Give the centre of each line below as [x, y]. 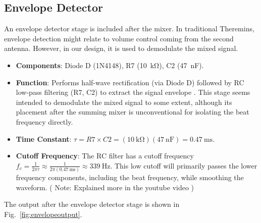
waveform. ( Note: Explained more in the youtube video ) [105, 187]
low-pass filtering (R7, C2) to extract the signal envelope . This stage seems [133, 92]
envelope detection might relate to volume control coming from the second [119, 38]
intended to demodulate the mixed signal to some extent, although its [124, 102]
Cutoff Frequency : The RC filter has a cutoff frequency [105, 156]
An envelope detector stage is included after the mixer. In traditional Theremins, [129, 29]
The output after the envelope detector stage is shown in [92, 204]
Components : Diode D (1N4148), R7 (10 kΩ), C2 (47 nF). [110, 65]
